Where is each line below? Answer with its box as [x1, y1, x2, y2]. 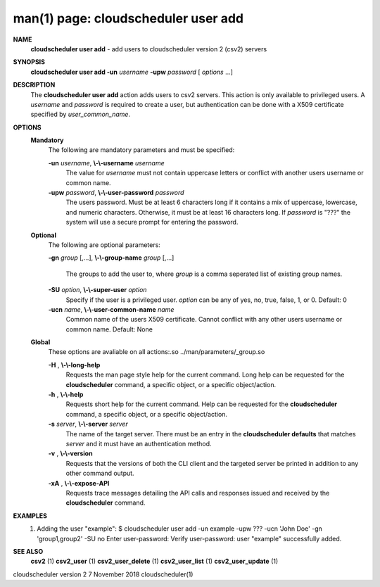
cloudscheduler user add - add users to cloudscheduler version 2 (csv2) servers [30, 44, 267, 53]
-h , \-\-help [48, 391, 84, 399]
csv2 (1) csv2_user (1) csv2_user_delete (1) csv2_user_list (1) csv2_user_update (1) [30, 557, 279, 566]
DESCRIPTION [13, 81, 56, 89]
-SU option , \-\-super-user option [48, 286, 147, 294]
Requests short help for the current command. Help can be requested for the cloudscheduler [65, 400, 338, 408]
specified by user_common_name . [30, 110, 130, 119]
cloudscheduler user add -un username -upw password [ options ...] [30, 68, 234, 76]
